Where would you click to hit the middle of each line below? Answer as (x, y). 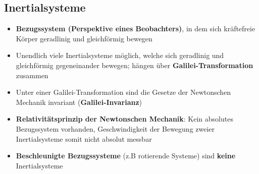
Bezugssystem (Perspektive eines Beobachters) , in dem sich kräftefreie (136, 28)
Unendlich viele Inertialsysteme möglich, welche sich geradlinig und (120, 55)
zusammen (32, 75)
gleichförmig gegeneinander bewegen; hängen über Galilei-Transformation (135, 65)
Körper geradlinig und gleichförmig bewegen (84, 38)
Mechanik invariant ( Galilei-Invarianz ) (79, 102)
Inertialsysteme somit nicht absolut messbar (84, 138)
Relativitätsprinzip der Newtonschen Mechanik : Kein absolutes (124, 119)
